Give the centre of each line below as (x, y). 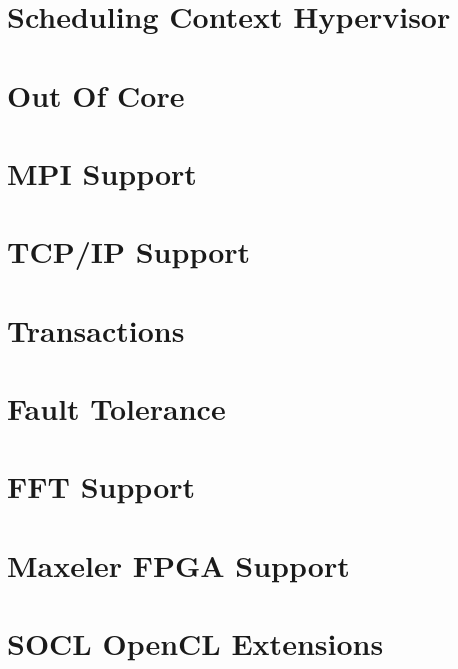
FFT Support (101, 486)
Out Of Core (96, 94)
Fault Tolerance (116, 408)
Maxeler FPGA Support (178, 564)
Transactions (96, 329)
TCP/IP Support (129, 251)
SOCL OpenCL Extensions (195, 643)
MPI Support (102, 172)
